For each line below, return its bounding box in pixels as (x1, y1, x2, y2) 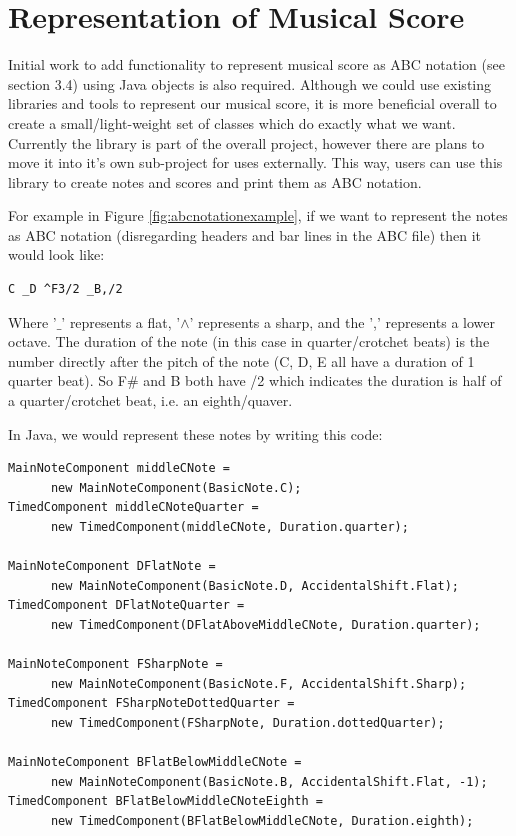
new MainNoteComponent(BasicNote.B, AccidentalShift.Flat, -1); (50, 774, 488, 789)
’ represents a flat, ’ (61, 311, 181, 332)
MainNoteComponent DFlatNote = (8, 559, 216, 574)
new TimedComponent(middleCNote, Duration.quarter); (50, 520, 409, 534)
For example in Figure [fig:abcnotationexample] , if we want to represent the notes (8, 205, 508, 226)
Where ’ (8, 311, 57, 332)
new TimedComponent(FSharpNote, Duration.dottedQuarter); (50, 715, 445, 730)
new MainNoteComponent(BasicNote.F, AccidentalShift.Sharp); (50, 676, 467, 691)
